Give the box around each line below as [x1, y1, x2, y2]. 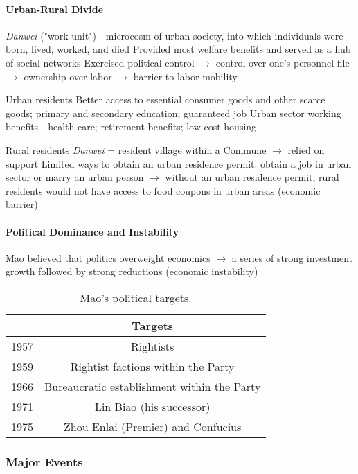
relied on [287, 142, 325, 157]
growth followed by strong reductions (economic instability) [6, 264, 258, 279]
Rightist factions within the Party [70, 358, 235, 374]
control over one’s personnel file [215, 55, 350, 69]
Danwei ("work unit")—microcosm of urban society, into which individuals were [6, 28, 343, 42]
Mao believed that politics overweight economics [6, 250, 211, 265]
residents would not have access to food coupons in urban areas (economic [6, 183, 321, 197]
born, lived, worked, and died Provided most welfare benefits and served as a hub [6, 42, 351, 56]
